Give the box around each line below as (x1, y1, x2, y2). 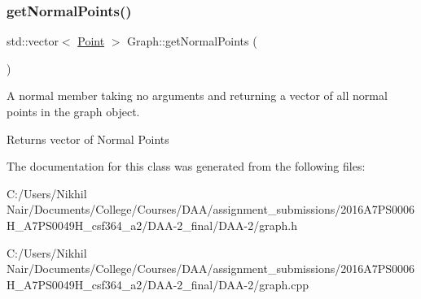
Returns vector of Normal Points (7, 130, 169, 147)
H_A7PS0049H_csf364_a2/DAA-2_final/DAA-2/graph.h (7, 216, 297, 233)
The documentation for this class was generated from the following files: (7, 158, 366, 175)
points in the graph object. (7, 103, 140, 119)
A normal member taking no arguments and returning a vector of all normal (7, 87, 388, 104)
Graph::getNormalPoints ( (127, 32, 257, 50)
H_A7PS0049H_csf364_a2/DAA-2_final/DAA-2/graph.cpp (7, 275, 309, 292)
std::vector (7, 32, 59, 50)
